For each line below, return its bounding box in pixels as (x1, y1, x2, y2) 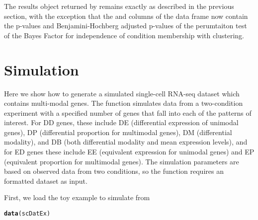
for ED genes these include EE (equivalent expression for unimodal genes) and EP (4, 147, 255, 157)
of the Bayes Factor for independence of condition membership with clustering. (4, 30, 245, 40)
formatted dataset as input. (4, 175, 87, 186)
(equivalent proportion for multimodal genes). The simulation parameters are (4, 156, 239, 166)
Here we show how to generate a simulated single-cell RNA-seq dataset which (4, 88, 240, 98)
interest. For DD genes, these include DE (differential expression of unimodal (4, 117, 239, 128)
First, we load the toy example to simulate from (4, 192, 150, 203)
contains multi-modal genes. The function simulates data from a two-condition (4, 98, 243, 108)
